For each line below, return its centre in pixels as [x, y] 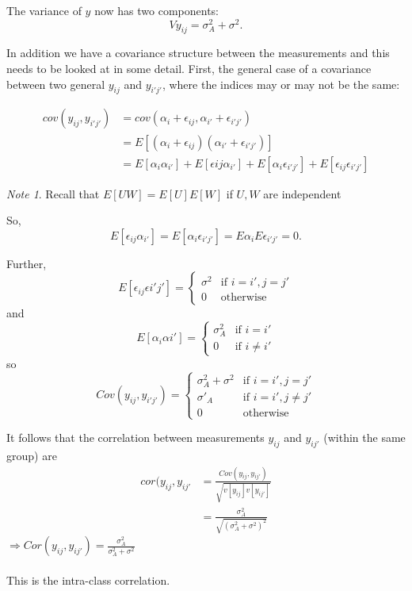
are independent [302, 193]
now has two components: [156, 10]
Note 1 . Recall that [53, 193]
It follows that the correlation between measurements [135, 437]
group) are [32, 455]
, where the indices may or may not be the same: [281, 84]
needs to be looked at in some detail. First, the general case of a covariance [189, 69]
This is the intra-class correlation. [88, 579]
